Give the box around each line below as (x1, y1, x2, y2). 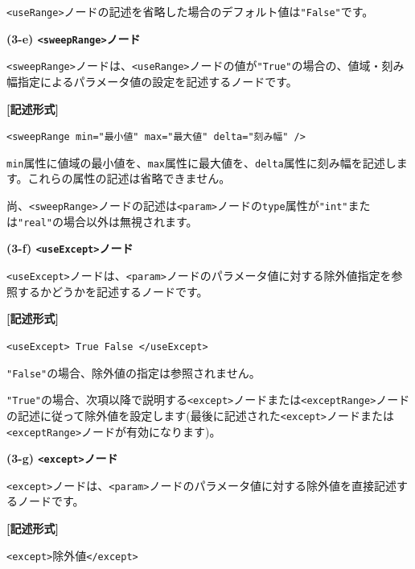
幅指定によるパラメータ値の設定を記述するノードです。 (6, 72, 298, 89)
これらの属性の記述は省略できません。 (27, 170, 231, 187)
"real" (18, 216, 52, 229)
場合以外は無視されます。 (63, 212, 198, 229)
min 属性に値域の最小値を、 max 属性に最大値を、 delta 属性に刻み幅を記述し (6, 154, 397, 171)
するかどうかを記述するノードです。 (17, 282, 208, 299)
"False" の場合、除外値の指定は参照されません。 (6, 364, 261, 381)
